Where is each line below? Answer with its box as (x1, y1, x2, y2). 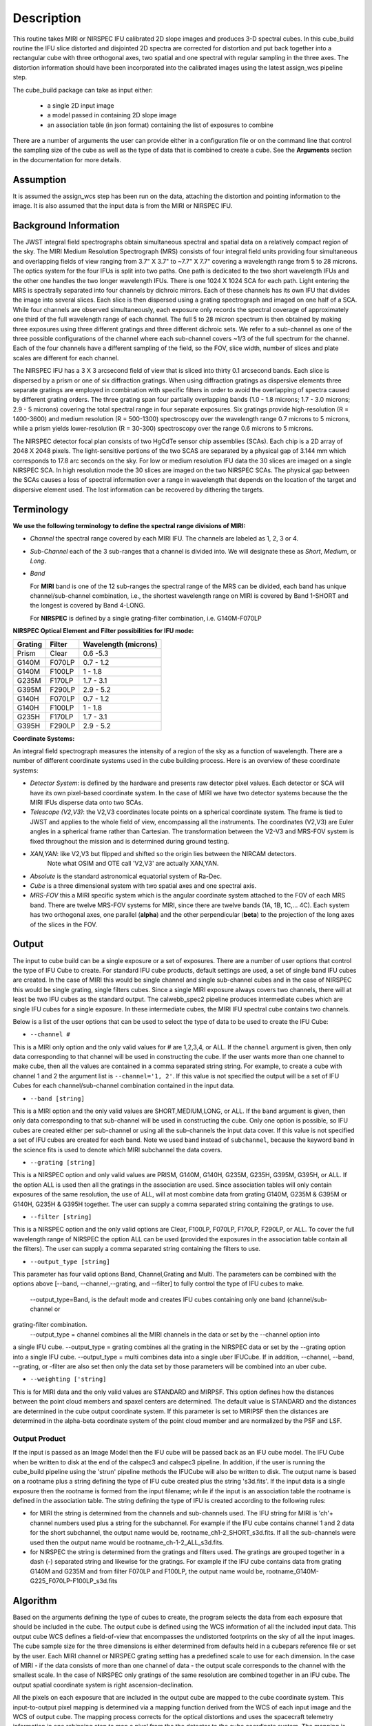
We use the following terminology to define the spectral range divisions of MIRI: (12, 521, 246, 530)
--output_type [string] (30, 1257, 110, 1266)
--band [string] (30, 1094, 85, 1103)
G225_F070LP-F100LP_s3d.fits (30, 1577, 118, 1585)
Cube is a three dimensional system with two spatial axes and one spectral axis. (30, 882, 257, 890)
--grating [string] (30, 1158, 96, 1166)
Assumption (12, 173, 67, 186)
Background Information (12, 220, 120, 231)
